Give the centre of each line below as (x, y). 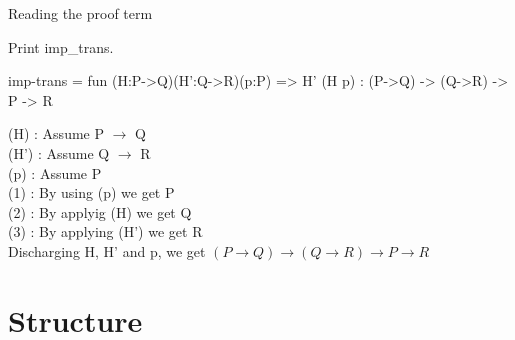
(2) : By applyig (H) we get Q (100, 211)
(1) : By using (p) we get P (91, 192)
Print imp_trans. (61, 46)
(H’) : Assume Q (59, 152)
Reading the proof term (80, 13)
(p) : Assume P (55, 172)
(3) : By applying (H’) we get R (105, 231)
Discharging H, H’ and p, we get (107, 250)
